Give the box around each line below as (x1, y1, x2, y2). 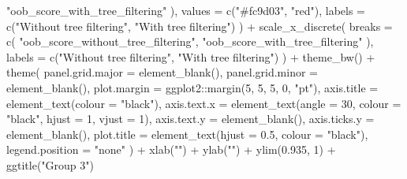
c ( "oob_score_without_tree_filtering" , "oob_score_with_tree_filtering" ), (6, 33, 374, 50)
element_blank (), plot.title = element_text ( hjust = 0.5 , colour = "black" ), (6, 125, 368, 142)
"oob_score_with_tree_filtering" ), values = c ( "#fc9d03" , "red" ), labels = (6, 2, 365, 18)
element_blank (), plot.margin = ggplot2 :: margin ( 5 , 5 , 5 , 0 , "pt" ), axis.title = (6, 79, 379, 95)
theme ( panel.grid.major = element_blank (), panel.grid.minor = (6, 64, 318, 80)
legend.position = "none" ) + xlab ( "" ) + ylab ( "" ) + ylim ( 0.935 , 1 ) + (6, 141, 336, 158)
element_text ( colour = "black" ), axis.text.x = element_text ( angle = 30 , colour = (6, 95, 401, 111)
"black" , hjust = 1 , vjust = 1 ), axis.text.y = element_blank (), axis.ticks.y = (6, 110, 375, 127)
